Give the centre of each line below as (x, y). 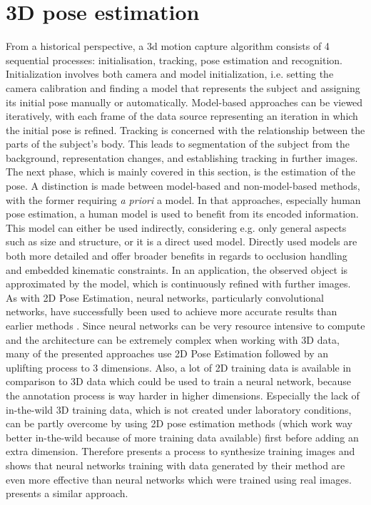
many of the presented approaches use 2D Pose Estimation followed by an (167, 353)
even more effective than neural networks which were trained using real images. (179, 479)
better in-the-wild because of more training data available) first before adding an (182, 437)
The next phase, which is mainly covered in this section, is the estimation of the (181, 172)
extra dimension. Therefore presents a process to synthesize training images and (181, 451)
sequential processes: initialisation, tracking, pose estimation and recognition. (174, 60)
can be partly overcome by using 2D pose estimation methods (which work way (179, 423)
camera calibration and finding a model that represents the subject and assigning (183, 87)
